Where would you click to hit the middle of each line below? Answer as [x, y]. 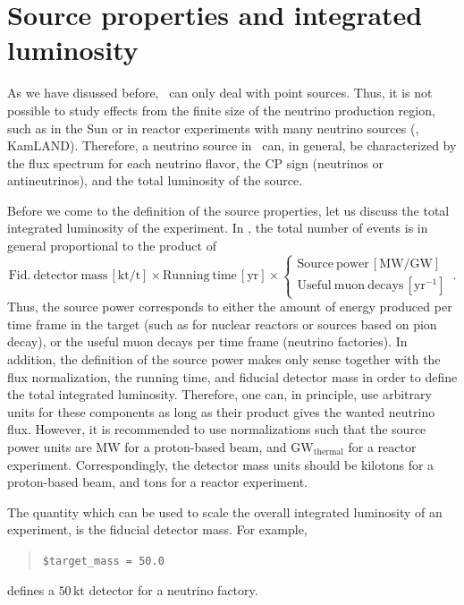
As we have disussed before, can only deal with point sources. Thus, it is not [220, 93]
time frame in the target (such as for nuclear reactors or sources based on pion [222, 324]
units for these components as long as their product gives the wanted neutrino [221, 411]
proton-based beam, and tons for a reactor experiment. [157, 482]
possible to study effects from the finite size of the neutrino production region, [221, 110]
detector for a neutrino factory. [173, 589]
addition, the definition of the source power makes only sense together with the [224, 359]
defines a [31, 589]
